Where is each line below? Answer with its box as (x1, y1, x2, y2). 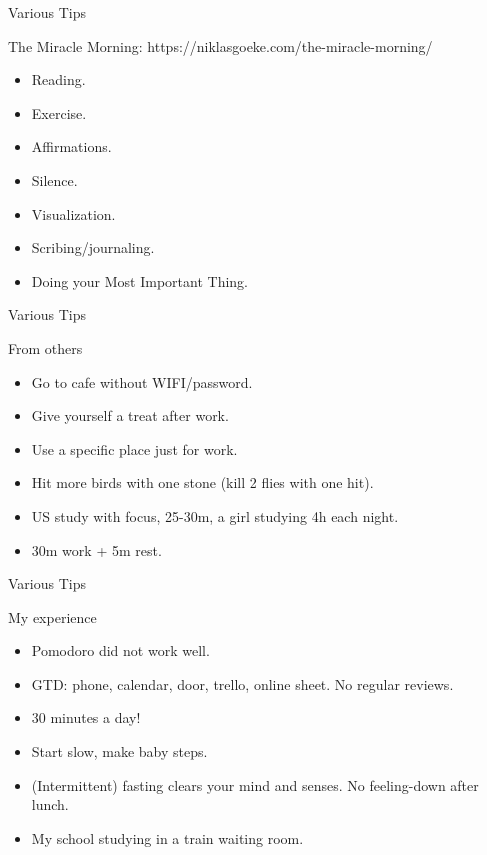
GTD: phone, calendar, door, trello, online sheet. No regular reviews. (31, 673, 454, 694)
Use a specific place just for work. (31, 438, 238, 459)
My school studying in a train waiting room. (31, 827, 304, 848)
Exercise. (31, 102, 87, 123)
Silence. (31, 169, 78, 190)
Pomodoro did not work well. (31, 640, 210, 661)
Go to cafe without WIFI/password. (31, 371, 253, 392)
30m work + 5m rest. (31, 539, 162, 560)
